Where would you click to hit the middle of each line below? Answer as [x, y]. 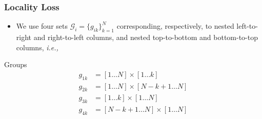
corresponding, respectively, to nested [175, 26]
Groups [16, 64]
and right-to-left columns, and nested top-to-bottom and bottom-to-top [146, 37]
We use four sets [42, 26]
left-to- [247, 26]
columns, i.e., [37, 47]
